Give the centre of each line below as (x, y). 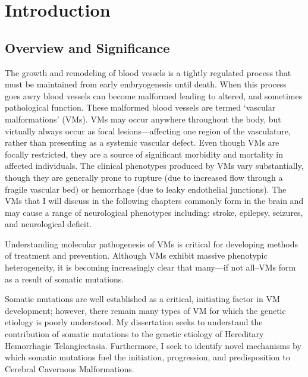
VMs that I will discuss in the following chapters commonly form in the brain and (154, 201)
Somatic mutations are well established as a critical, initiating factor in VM (142, 299)
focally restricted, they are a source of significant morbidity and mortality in (144, 154)
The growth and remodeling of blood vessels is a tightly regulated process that (148, 72)
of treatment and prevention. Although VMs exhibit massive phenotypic (136, 255)
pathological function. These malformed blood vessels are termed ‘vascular (140, 107)
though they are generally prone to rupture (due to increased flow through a (144, 177)
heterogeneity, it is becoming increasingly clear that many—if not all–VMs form (150, 267)
